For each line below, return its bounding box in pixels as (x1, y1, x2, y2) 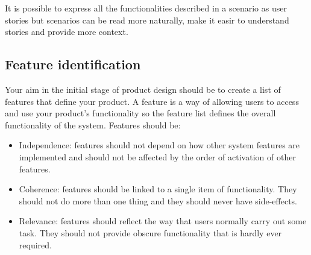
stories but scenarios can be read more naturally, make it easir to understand (5, 13, 289, 26)
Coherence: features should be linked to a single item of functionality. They (19, 183, 297, 195)
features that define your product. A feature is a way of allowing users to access (5, 95, 299, 107)
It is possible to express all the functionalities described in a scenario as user (5, 2, 287, 14)
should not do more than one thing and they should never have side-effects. (19, 194, 298, 207)
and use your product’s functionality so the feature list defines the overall (5, 107, 276, 119)
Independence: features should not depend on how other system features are (19, 139, 300, 151)
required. (19, 238, 52, 251)
